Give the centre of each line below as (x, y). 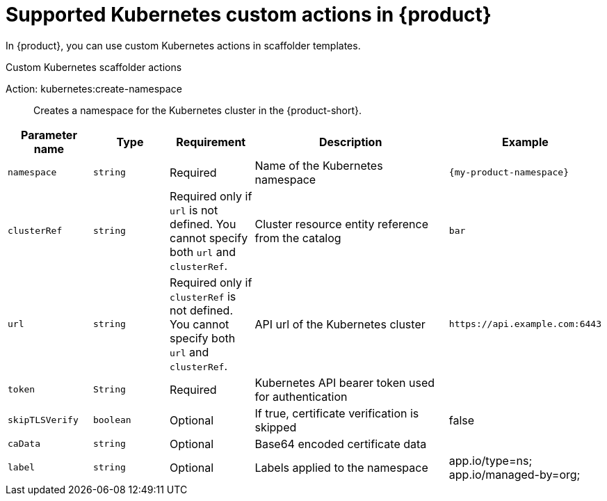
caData (24, 444)
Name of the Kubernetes (319, 165)
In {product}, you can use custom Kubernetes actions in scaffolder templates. (183, 45)
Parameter (49, 135)
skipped (276, 427)
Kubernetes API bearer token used (345, 382)
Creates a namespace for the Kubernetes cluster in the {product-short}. (198, 110)
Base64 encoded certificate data (341, 444)
